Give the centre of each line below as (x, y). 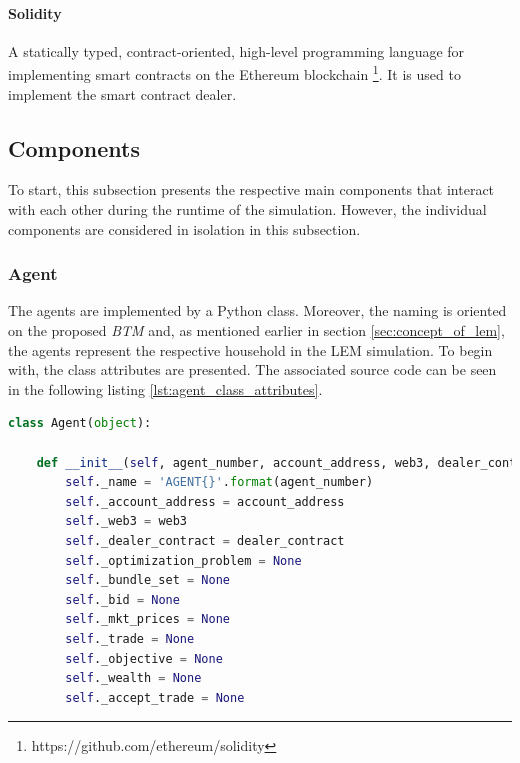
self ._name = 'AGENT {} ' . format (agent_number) (219, 482)
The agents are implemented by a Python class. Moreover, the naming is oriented (257, 310)
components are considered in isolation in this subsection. (184, 228)
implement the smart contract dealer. (122, 93)
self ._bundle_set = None (147, 580)
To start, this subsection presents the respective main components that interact (251, 189)
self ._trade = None (130, 638)
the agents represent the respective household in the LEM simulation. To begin (250, 349)
